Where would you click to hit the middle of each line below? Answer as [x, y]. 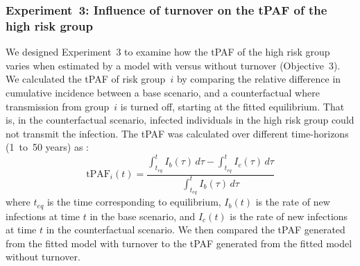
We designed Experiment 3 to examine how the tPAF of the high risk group [168, 52]
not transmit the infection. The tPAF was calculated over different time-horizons [177, 133]
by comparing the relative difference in [259, 79]
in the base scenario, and [143, 216]
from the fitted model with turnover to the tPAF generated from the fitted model [179, 243]
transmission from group [58, 106]
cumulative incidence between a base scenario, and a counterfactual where [163, 92]
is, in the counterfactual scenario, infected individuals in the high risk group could [180, 120]
